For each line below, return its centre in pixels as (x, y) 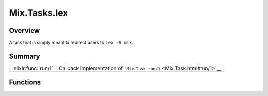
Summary (25, 56)
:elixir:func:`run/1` (33, 68)
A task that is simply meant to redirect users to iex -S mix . (71, 43)
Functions (25, 82)
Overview (25, 30)
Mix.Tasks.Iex (38, 13)
